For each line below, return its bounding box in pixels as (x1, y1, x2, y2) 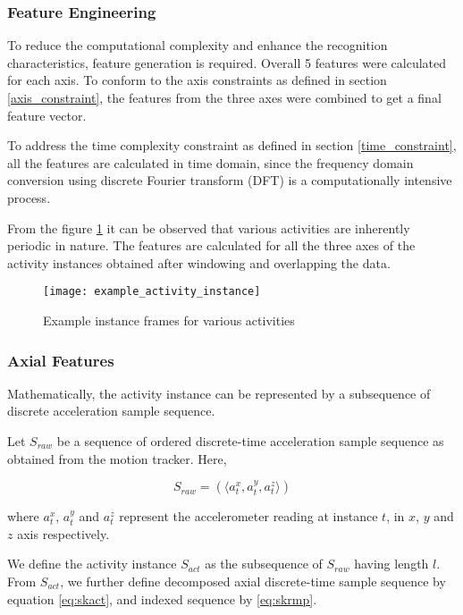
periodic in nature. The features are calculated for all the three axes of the (7, 236, 416, 255)
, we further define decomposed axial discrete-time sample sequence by (60, 571, 446, 590)
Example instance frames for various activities (43, 311, 295, 329)
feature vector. (7, 105, 87, 124)
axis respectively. (17, 524, 110, 543)
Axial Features (7, 349, 114, 371)
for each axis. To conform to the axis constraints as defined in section (7, 71, 387, 89)
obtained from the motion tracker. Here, (7, 449, 227, 468)
